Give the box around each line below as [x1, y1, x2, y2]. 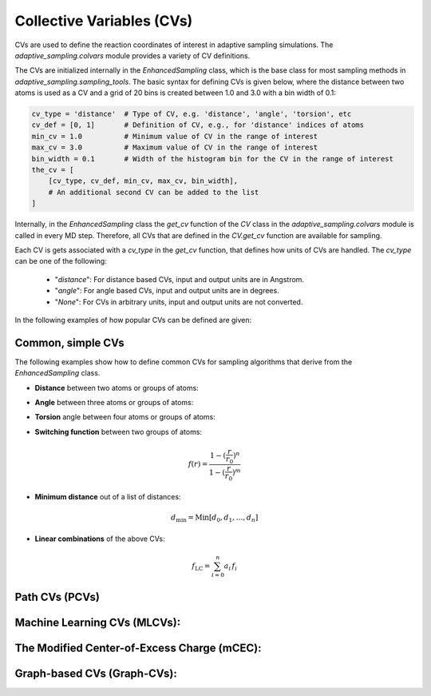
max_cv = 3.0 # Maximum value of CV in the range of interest [31, 143, 318, 152]
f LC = [192, 562, 211, 572]
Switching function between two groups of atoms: [34, 427, 203, 436]
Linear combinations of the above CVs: [34, 534, 165, 543]
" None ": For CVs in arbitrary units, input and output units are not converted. [54, 296, 303, 307]
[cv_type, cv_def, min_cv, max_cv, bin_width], [48, 177, 239, 185]
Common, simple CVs [14, 336, 125, 349]
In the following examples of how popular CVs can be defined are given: [14, 315, 252, 324]
